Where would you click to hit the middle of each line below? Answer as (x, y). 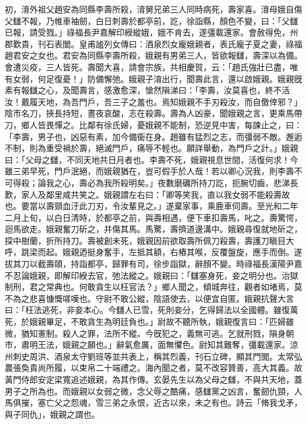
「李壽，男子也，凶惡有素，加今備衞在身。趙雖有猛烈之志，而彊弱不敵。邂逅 (153, 136)
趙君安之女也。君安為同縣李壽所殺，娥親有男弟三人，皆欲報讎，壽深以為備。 (153, 55)
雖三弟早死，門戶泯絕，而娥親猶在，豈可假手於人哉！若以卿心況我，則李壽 (149, 171)
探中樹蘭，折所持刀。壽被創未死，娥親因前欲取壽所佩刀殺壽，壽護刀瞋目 (145, 240)
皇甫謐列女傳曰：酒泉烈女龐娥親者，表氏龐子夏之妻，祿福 (190, 43)
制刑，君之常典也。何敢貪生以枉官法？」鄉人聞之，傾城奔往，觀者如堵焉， (149, 287)
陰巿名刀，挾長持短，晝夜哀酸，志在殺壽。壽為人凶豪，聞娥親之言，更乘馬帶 (153, 113)
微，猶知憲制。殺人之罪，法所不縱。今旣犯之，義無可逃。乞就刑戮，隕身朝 (149, 333)
